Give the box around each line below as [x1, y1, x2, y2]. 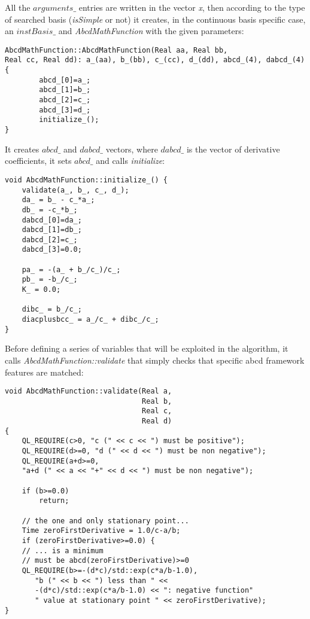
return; [39, 496, 69, 505]
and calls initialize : [96, 154, 165, 167]
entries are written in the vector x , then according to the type [78, 1, 305, 13]
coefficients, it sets [5, 154, 72, 167]
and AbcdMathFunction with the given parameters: [58, 25, 244, 37]
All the [5, 1, 31, 13]
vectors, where [105, 142, 158, 155]
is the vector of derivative [186, 142, 280, 155]
